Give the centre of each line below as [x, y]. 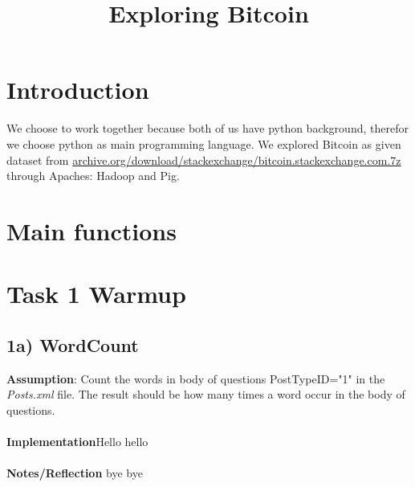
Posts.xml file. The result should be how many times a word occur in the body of [206, 394]
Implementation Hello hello [77, 442]
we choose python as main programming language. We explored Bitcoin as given [204, 143]
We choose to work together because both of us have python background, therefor [207, 128]
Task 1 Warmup [96, 294]
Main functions [92, 230]
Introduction [78, 90]
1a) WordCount [73, 344]
